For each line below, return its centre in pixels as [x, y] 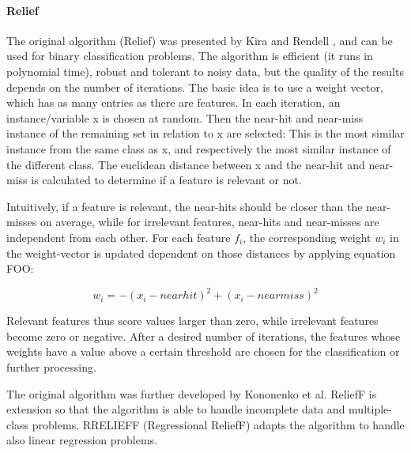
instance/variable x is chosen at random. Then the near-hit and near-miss [185, 117]
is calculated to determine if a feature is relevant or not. [166, 180]
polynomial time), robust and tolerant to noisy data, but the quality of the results [205, 71]
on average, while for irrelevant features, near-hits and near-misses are [209, 222]
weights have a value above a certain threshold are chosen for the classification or [203, 351]
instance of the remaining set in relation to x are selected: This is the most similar [205, 133]
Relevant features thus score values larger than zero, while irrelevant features [192, 321]
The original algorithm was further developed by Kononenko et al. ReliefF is [192, 393]
